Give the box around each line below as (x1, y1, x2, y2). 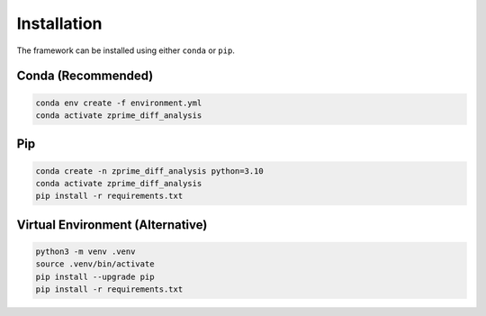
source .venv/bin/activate (35, 259, 155, 269)
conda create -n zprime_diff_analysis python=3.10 (35, 166, 265, 176)
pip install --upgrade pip (35, 271, 155, 282)
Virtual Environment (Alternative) (16, 217, 208, 232)
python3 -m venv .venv (35, 246, 136, 257)
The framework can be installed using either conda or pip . (16, 45, 236, 56)
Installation (16, 14, 103, 33)
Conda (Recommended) (16, 68, 154, 84)
